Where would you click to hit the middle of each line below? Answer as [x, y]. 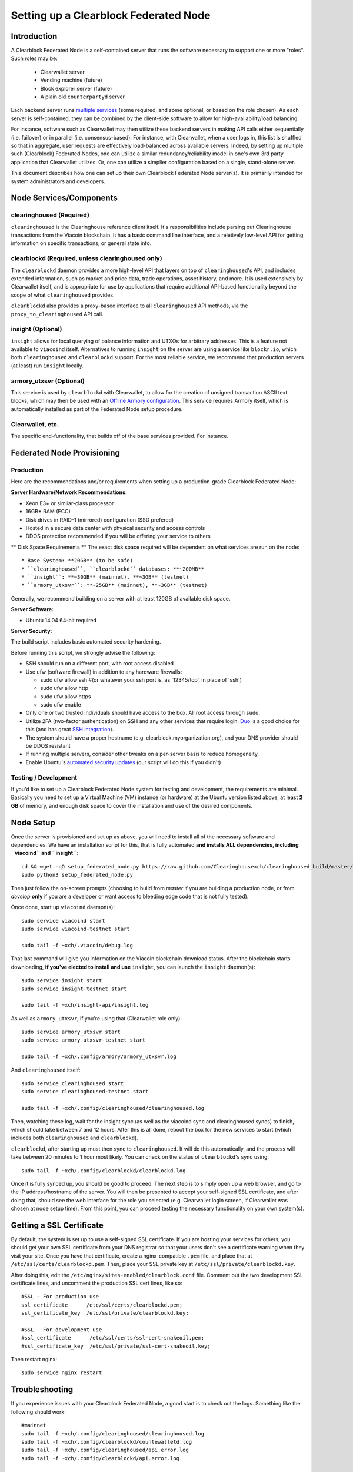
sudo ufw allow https [66, 696]
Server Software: [32, 609]
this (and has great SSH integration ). [70, 730]
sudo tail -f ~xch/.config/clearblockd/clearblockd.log [104, 1171]
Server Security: [31, 631]
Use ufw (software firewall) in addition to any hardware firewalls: [104, 672]
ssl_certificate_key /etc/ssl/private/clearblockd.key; [105, 1313]
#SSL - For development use [62, 1330]
